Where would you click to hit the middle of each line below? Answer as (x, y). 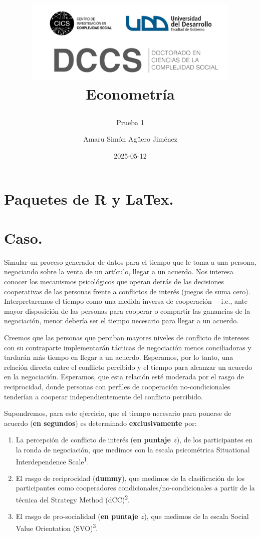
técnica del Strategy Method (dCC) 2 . (73, 498)
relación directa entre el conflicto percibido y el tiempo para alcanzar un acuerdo (128, 367)
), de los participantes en (215, 440)
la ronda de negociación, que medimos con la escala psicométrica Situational (133, 449)
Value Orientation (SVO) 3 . (57, 527)
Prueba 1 (130, 122)
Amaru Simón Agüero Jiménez (130, 139)
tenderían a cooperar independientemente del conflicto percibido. (103, 396)
